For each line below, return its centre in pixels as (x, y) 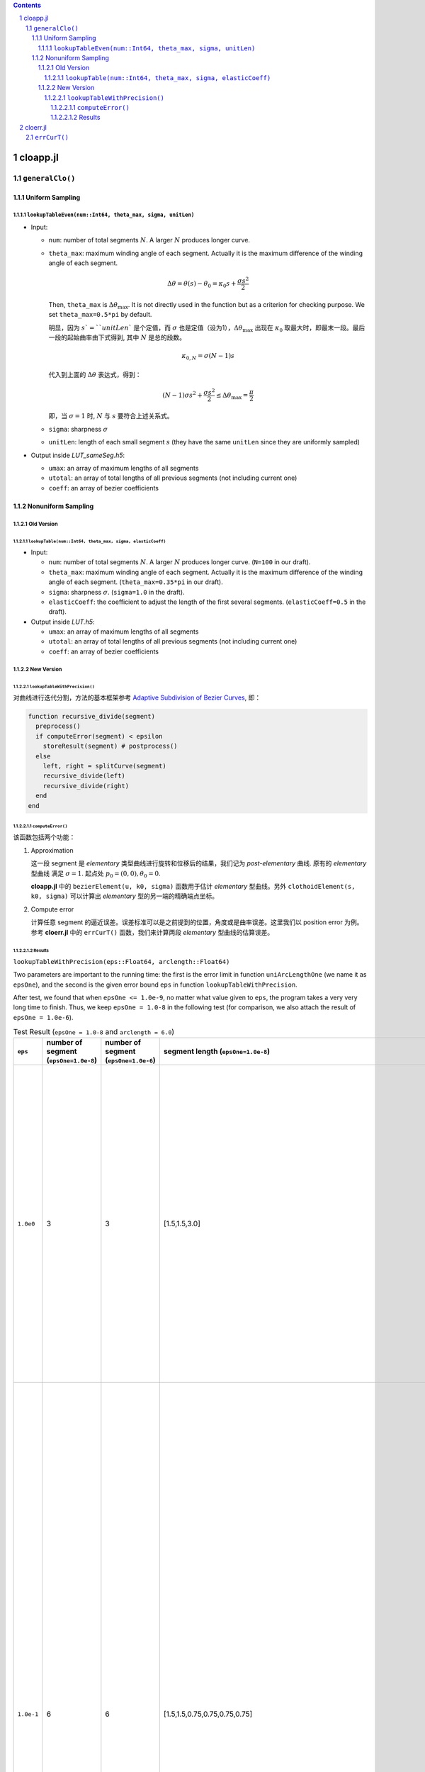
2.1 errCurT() (47, 138)
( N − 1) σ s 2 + (182, 394)
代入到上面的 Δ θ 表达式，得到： (95, 374)
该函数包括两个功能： (44, 837)
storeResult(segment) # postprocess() (110, 746)
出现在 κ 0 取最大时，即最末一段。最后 (310, 328)
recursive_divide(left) (84, 776)
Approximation (52, 850)
